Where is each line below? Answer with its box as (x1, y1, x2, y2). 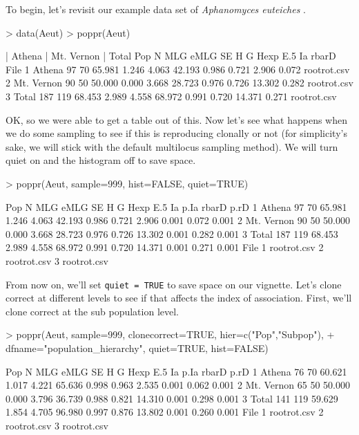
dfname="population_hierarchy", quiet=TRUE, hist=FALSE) (6, 340, 269, 355)
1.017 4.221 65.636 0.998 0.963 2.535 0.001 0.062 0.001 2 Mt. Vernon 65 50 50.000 (6, 378, 350, 392)
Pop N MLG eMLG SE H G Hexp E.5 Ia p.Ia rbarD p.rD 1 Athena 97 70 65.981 (6, 199, 347, 214)
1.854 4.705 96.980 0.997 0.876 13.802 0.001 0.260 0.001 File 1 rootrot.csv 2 (6, 405, 324, 419)
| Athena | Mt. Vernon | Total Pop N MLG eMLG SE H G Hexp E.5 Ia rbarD (6, 48, 336, 63)
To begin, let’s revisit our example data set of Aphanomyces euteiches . (6, 2, 306, 16)
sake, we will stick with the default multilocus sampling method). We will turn (6, 139, 338, 154)
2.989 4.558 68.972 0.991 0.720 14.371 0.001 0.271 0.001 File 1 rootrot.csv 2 (6, 240, 324, 254)
